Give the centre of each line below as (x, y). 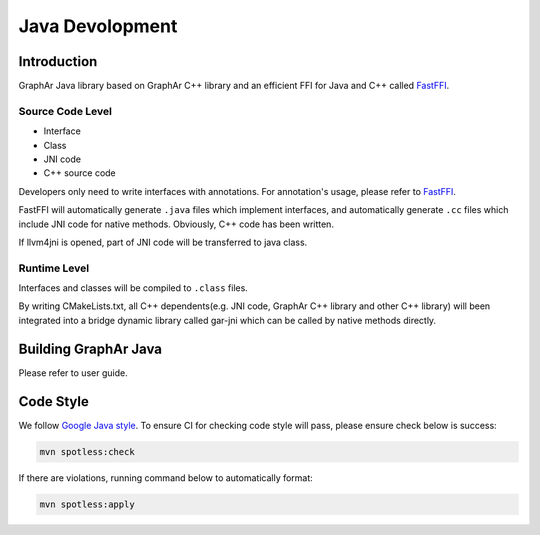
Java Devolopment (98, 26)
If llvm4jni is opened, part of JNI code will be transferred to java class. (163, 242)
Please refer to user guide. (73, 372)
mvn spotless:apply (87, 504)
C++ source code (80, 173)
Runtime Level (54, 268)
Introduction (58, 61)
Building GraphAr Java (90, 348)
